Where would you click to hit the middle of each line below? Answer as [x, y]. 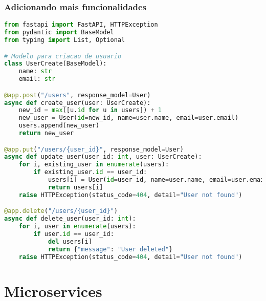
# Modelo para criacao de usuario [63, 56]
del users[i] [70, 241]
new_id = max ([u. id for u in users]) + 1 [90, 110]
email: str [37, 79]
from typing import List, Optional [65, 40]
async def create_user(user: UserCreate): [77, 103]
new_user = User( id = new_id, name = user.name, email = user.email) [129, 118]
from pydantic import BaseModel [59, 33]
